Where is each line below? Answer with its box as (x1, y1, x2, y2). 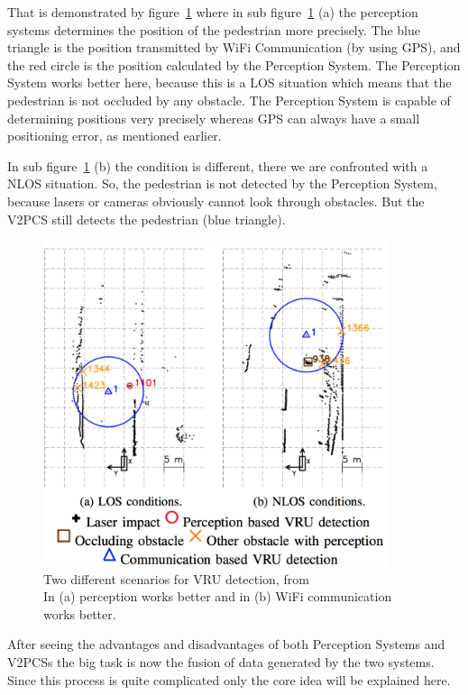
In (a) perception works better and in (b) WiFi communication (43, 587, 392, 606)
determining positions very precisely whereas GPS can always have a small (7, 108, 420, 127)
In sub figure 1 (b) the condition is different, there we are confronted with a (7, 156, 428, 175)
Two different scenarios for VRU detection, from (43, 569, 309, 588)
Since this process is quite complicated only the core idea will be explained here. (7, 670, 451, 689)
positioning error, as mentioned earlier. (7, 126, 222, 145)
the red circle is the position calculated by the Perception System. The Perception (7, 55, 461, 74)
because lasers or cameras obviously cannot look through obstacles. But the (7, 191, 425, 210)
